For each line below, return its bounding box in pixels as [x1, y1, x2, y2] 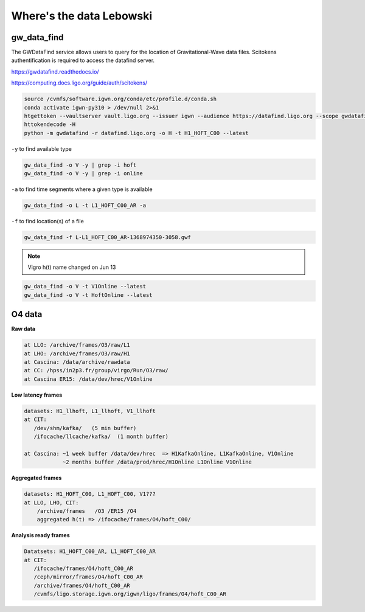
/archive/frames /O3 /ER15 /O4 [36, 507, 137, 514]
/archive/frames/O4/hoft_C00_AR [33, 582, 130, 589]
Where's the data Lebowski [11, 9, 153, 23]
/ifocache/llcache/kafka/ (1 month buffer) [33, 433, 169, 440]
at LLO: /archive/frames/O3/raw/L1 [24, 341, 130, 349]
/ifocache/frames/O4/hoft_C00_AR [33, 565, 134, 572]
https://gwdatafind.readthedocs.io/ [11, 68, 99, 75]
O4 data [11, 309, 43, 319]
